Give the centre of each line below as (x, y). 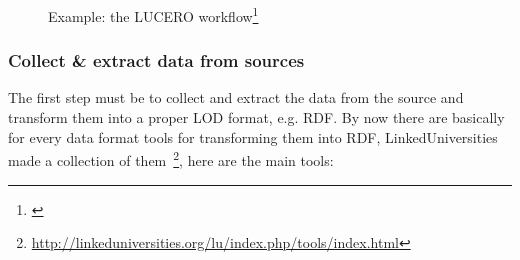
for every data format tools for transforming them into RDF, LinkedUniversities (253, 136)
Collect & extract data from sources (156, 60)
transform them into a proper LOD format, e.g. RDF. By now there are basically (256, 117)
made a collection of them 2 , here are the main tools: (171, 158)
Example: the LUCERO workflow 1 (153, 14)
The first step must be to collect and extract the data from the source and (236, 97)
